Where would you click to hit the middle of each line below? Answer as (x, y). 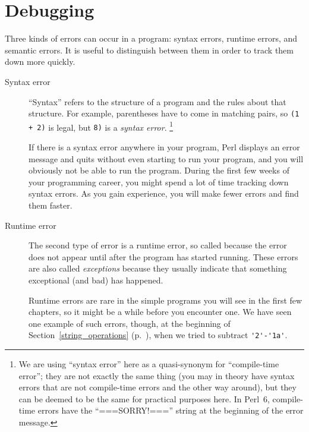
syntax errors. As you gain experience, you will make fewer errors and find (164, 193)
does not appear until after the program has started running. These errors (163, 256)
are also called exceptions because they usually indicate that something (158, 268)
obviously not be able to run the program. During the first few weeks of (159, 170)
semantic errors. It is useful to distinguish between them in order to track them (149, 50)
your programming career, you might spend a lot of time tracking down (159, 182)
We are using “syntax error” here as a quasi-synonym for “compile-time (149, 364)
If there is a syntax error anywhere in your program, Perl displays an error (164, 147)
